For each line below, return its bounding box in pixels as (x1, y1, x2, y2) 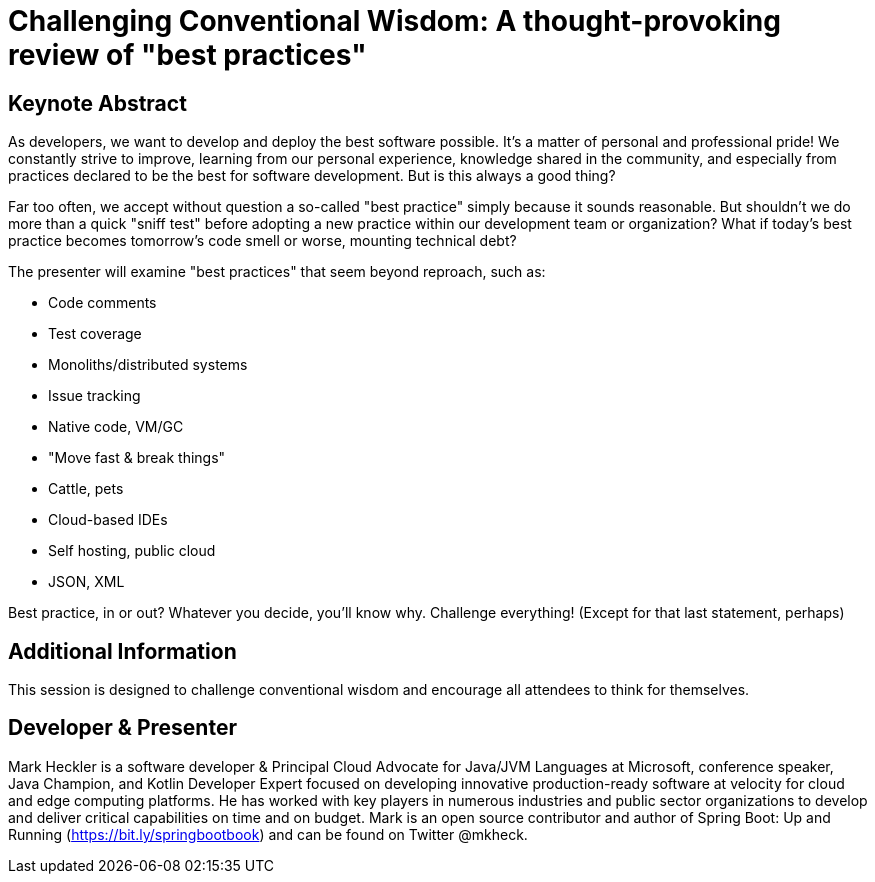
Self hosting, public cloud (48, 542, 216, 560)
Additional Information (8, 638, 237, 664)
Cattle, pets (48, 480, 124, 498)
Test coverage (48, 325, 142, 343)
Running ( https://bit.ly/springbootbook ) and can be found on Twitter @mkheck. (8, 825, 528, 843)
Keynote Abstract (8, 90, 187, 116)
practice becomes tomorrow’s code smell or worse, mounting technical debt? (8, 232, 517, 250)
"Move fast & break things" (48, 449, 226, 467)
